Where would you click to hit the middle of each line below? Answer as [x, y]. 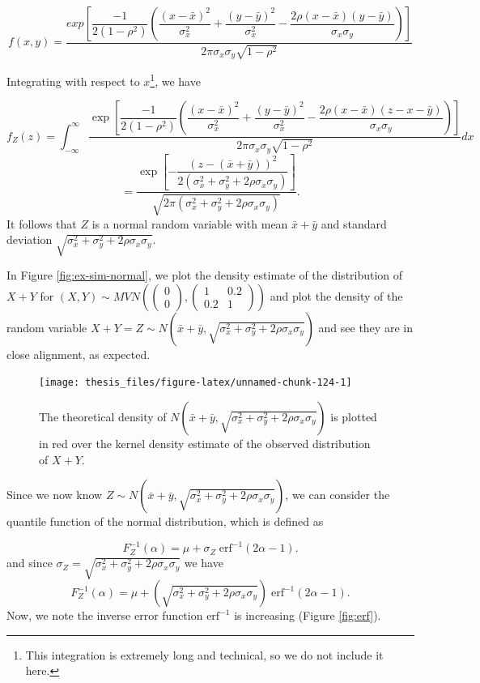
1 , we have [175, 80]
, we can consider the [338, 495]
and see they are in [365, 327]
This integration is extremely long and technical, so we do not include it [204, 654]
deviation [30, 239]
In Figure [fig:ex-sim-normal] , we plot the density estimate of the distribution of [205, 275]
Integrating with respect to [73, 81]
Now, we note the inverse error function [105, 615]
